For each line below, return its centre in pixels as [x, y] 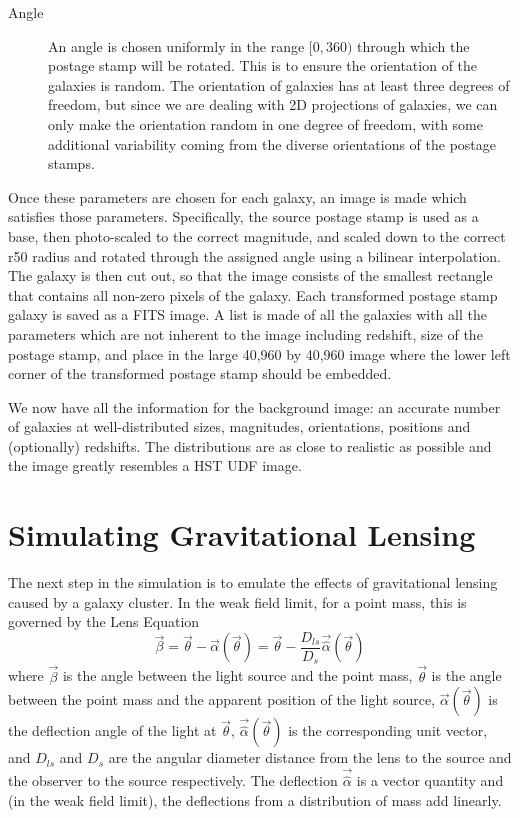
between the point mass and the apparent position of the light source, [221, 699]
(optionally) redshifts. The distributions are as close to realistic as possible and [250, 445]
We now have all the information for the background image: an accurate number [254, 406]
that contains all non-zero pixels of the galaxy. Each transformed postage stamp [253, 294]
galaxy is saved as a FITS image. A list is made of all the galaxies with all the [247, 314]
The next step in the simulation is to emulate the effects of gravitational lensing [253, 582]
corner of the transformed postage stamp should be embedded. [200, 373]
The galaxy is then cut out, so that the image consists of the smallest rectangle [250, 275]
